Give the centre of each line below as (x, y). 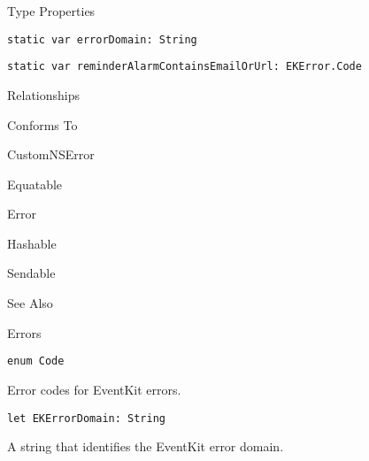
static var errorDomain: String (102, 39)
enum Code (36, 361)
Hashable (32, 243)
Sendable (31, 273)
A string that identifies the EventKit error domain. (146, 446)
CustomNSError (51, 154)
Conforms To (42, 124)
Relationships (44, 94)
